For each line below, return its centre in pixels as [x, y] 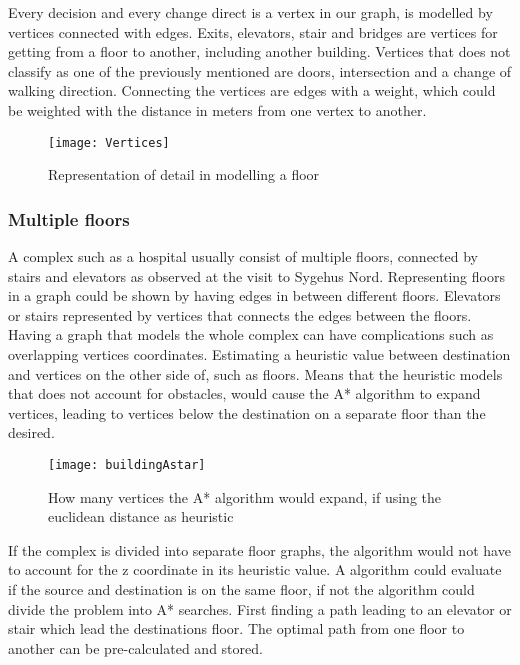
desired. [31, 432]
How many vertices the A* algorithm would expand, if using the [245, 496]
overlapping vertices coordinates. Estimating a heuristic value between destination [259, 354]
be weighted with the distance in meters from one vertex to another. [217, 109]
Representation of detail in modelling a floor [184, 174]
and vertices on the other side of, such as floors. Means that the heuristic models [255, 373]
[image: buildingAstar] [127, 464]
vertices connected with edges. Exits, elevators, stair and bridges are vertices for [253, 31]
